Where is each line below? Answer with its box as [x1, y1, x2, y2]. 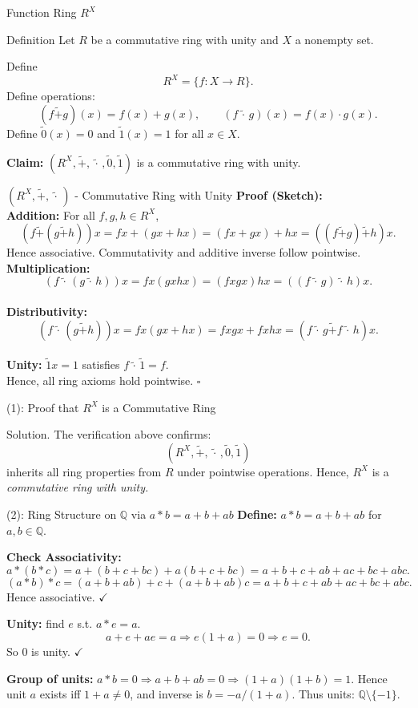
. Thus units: [291, 686, 355, 702]
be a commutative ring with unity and [90, 30, 279, 47]
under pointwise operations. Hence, [177, 463, 349, 479]
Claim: [6, 153, 44, 170]
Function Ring [6, 4, 77, 20]
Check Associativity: [6, 548, 122, 565]
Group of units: [6, 670, 94, 686]
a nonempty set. [295, 30, 374, 47]
